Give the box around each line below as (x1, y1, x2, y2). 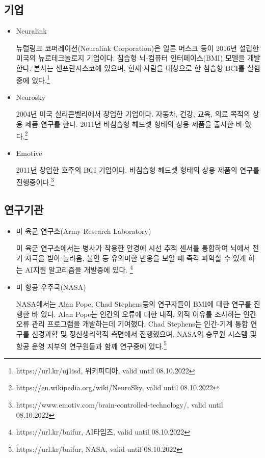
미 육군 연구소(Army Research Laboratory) (16, 225, 151, 236)
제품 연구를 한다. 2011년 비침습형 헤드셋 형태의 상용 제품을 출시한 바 (25, 119, 243, 129)
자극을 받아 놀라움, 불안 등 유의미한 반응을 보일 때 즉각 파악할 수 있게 (25, 252, 246, 263)
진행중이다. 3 (16, 175, 54, 187)
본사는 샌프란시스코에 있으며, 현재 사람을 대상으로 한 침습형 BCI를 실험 (34, 62, 260, 73)
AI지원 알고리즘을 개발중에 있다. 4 (25, 263, 133, 275)
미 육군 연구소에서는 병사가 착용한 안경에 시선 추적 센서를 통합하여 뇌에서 (16, 243, 250, 253)
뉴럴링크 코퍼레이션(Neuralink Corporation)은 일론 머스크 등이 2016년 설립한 (16, 42, 259, 53)
